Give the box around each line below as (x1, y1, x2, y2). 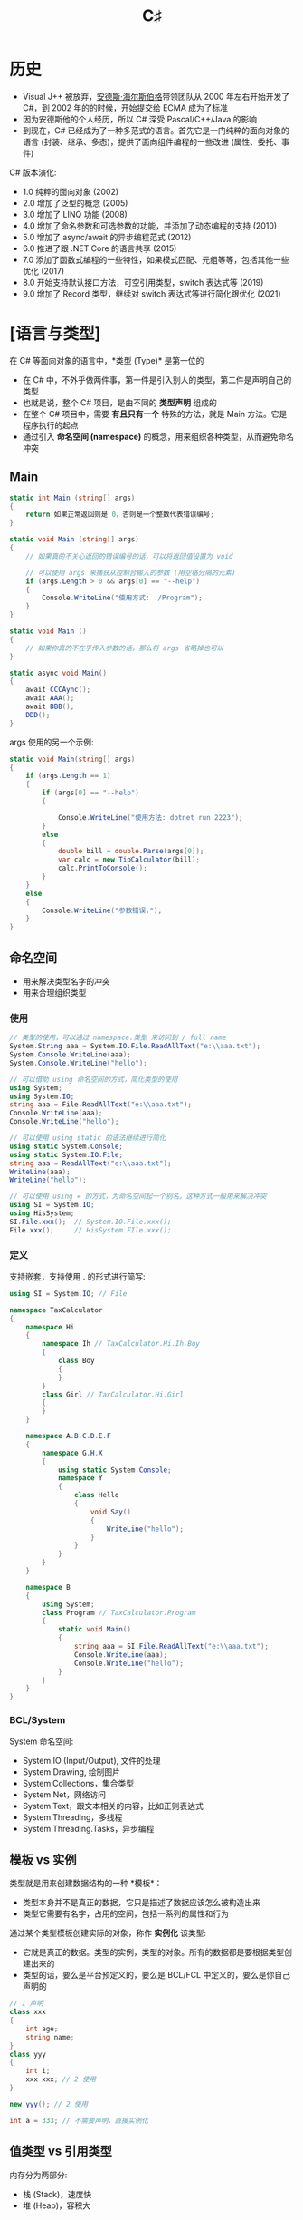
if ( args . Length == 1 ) (25, 772, 111, 781)
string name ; (25, 2032, 75, 2041)
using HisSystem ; (9, 1209, 75, 1218)
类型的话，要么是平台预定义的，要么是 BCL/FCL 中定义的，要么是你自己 (22, 1970, 291, 1981)
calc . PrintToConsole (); (57, 863, 147, 873)
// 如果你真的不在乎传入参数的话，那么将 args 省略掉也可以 (25, 643, 224, 653)
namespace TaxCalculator (9, 1305, 103, 1315)
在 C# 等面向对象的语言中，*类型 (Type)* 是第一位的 (9, 355, 204, 365)
